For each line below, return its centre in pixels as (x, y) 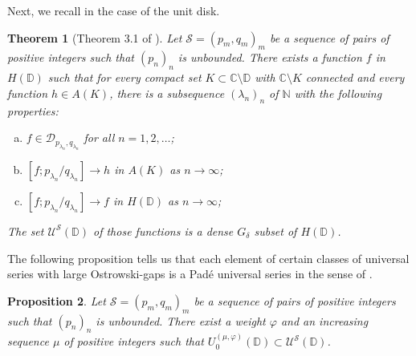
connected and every (355, 77)
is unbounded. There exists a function (270, 57)
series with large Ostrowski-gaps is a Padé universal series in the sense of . (190, 274)
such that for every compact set (124, 77)
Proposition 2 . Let (57, 300)
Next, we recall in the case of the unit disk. (114, 10)
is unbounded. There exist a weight (181, 320)
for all (99, 138)
